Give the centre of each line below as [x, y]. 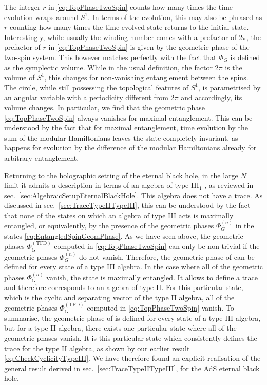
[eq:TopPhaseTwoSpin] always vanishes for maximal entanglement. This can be [128, 117]
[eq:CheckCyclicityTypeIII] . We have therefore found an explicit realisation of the [132, 358]
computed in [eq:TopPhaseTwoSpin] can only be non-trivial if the [157, 246]
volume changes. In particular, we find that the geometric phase [105, 107]
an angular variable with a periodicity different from [86, 97]
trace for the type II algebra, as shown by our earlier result [97, 348]
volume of [20, 77]
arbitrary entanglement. [42, 157]
